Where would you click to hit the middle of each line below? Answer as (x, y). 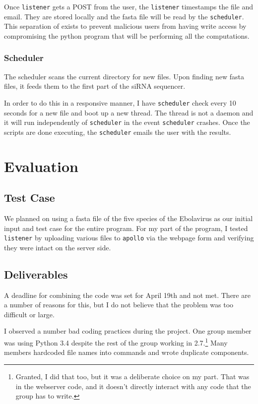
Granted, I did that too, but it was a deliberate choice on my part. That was (132, 376)
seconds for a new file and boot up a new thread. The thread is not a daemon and (129, 112)
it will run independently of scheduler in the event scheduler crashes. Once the (127, 122)
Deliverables (36, 274)
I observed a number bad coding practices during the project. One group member (128, 331)
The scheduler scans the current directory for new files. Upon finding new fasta (124, 76)
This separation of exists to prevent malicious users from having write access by (125, 26)
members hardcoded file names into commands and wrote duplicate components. (127, 352)
